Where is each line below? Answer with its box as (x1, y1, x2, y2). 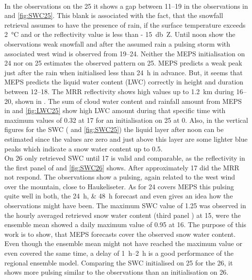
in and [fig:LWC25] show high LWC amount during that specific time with (4, 105, 226, 115)
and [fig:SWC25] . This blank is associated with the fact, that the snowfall (4, 10, 223, 20)
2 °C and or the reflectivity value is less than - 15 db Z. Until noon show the (4, 29, 235, 39)
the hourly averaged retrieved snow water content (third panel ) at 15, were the (4, 210, 241, 220)
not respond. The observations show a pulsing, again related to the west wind (4, 172, 235, 182)
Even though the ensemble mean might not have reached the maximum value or (4, 238, 242, 248)
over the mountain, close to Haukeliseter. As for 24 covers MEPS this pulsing (4, 181, 234, 191)
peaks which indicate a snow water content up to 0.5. (4, 143, 163, 153)
